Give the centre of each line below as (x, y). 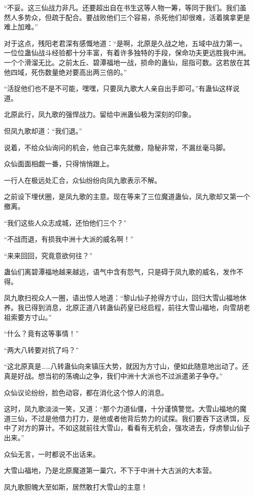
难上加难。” (21, 27)
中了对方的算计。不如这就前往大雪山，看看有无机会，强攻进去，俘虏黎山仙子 (127, 428)
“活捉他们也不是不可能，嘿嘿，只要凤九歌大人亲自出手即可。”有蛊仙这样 (118, 88)
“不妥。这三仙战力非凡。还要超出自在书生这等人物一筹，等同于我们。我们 (122, 7)
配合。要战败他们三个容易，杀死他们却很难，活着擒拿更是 (158, 17)
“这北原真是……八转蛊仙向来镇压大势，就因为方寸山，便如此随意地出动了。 (123, 366)
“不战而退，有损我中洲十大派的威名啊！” (69, 239)
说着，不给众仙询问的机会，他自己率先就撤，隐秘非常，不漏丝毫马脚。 (117, 147)
